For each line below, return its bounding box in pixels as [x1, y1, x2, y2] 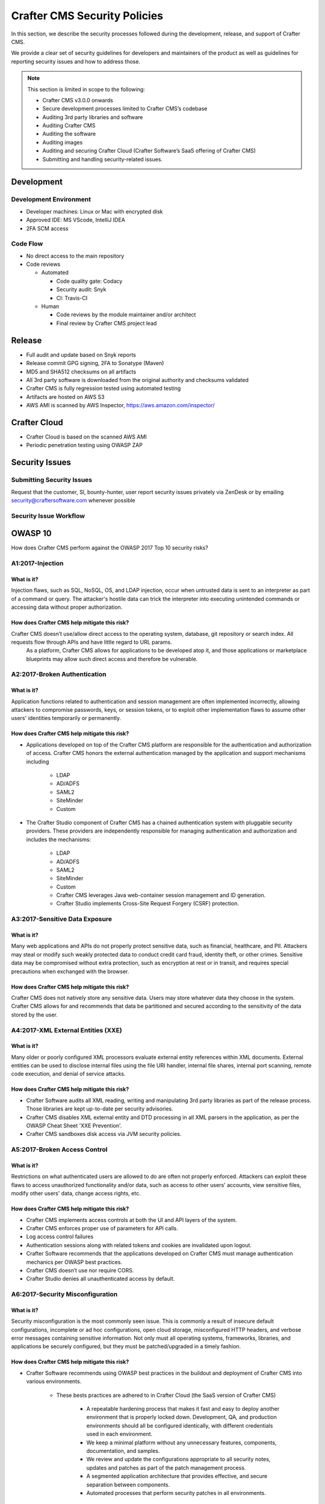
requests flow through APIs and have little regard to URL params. [11, 638, 172, 646]
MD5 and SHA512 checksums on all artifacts [26, 368, 137, 375]
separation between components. [86, 1481, 170, 1488]
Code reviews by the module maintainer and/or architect [56, 311, 196, 318]
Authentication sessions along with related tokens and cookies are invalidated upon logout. [26, 1241, 252, 1248]
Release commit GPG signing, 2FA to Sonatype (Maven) [26, 360, 164, 367]
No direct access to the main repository [26, 252, 125, 259]
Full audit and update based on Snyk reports [26, 351, 137, 358]
